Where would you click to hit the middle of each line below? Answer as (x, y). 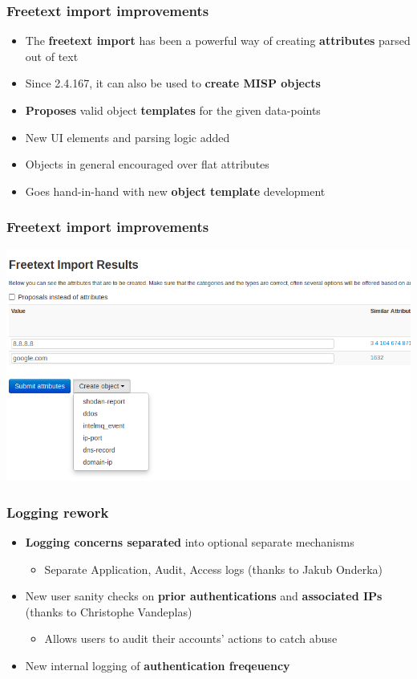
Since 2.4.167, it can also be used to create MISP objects (173, 83)
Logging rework (58, 512)
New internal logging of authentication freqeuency (158, 666)
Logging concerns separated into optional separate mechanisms (190, 542)
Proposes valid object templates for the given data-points (173, 110)
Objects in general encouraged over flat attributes (147, 164)
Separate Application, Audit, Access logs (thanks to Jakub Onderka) (213, 569)
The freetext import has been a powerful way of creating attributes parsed (218, 41)
